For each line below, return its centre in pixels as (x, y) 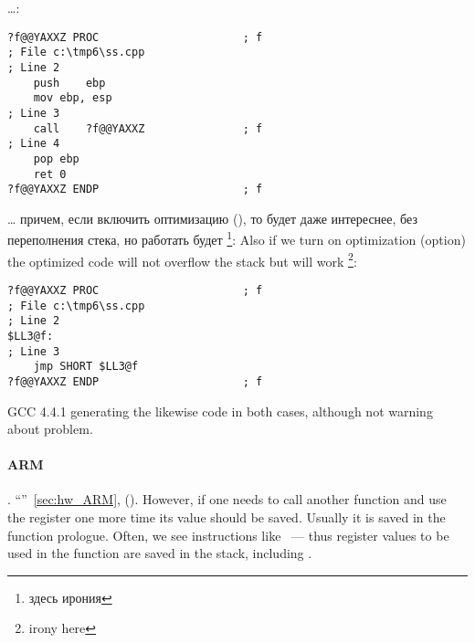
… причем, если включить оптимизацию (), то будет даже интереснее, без (212, 218)
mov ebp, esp (73, 98)
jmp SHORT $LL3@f (86, 367)
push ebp (69, 83)
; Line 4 (34, 144)
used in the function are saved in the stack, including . (160, 553)
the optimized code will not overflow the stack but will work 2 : (182, 259)
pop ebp (56, 158)
